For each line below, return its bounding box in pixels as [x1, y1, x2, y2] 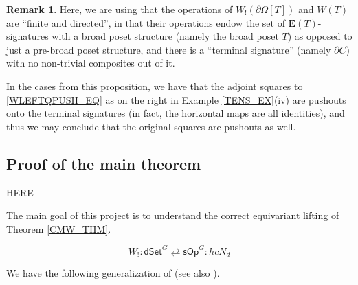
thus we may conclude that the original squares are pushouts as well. [6, 119, 296, 133]
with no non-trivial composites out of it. [6, 56, 175, 70]
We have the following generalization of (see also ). [6, 266, 220, 280]
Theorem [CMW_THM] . [6, 221, 111, 236]
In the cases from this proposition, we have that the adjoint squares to [6, 78, 303, 93]
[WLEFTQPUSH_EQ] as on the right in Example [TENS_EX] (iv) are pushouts [6, 92, 346, 106]
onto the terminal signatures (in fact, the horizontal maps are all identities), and [6, 106, 345, 120]
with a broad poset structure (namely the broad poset [52, 29, 279, 43]
